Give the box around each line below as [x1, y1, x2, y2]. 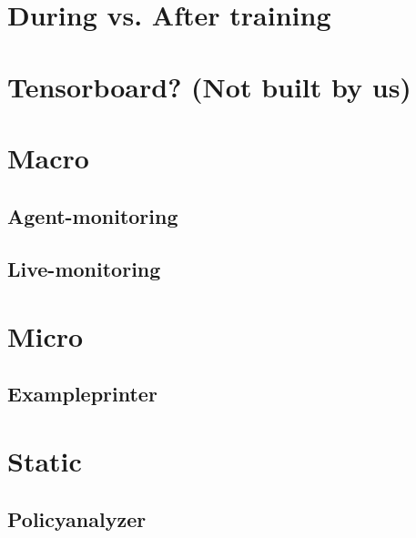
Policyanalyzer [7, 504, 147, 533]
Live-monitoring [7, 255, 161, 283]
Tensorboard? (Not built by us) [7, 67, 411, 105]
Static [7, 442, 82, 480]
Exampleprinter [7, 380, 157, 408]
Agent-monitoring [7, 201, 178, 229]
